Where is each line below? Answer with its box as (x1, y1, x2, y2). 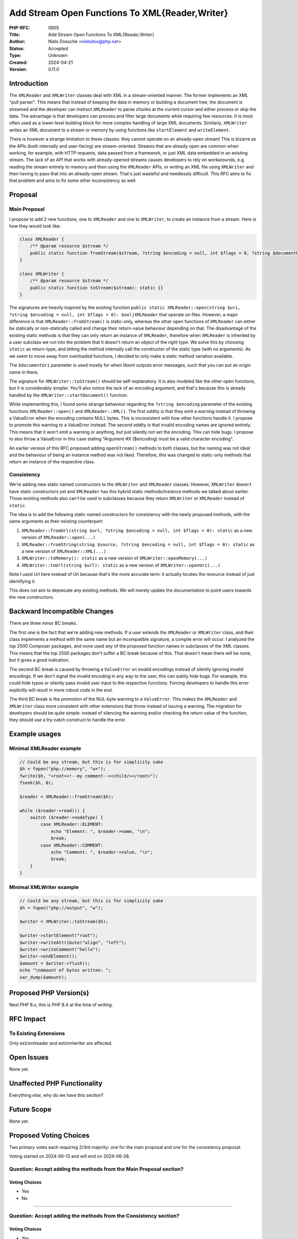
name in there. (9, 369, 39, 375)
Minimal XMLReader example (9, 745, 81, 752)
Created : (9, 59, 28, 65)
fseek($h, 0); (19, 780, 54, 786)
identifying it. (9, 578, 36, 584)
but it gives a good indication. (9, 657, 70, 663)
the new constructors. (9, 594, 54, 600)
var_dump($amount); (19, 974, 67, 980)
